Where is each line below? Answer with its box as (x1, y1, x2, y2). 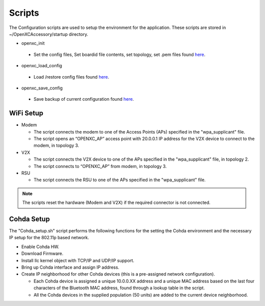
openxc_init (21, 40, 45, 46)
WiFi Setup (9, 109, 44, 117)
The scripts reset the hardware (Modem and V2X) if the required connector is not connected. (22, 199, 211, 206)
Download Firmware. (21, 250, 64, 256)
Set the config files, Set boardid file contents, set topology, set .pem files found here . (33, 52, 206, 57)
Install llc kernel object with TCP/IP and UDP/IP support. (21, 257, 134, 263)
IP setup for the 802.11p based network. (9, 235, 89, 241)
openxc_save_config (21, 85, 63, 91)
